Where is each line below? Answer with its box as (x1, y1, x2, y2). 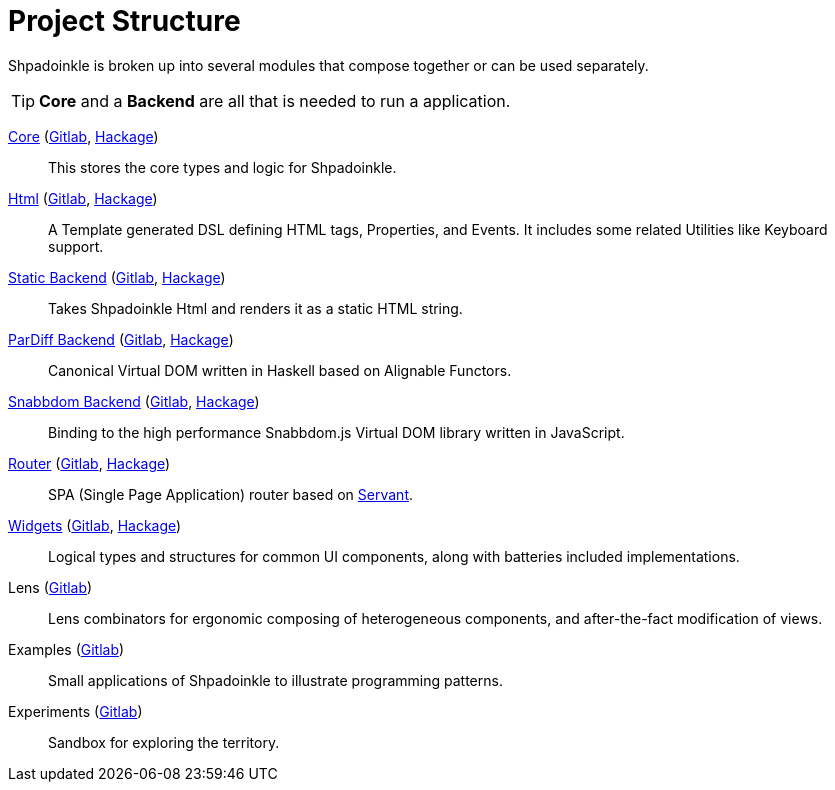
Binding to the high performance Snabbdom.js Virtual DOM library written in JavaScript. (48, 423, 625, 441)
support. (48, 237, 104, 255)
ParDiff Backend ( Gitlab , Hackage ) (8, 330, 234, 348)
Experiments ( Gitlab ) (8, 702, 143, 720)
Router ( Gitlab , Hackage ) (8, 454, 171, 472)
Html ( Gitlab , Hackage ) (8, 189, 158, 207)
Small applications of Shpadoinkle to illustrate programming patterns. (48, 671, 503, 689)
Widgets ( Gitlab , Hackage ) (8, 516, 182, 534)
